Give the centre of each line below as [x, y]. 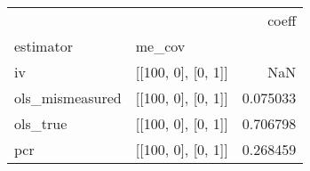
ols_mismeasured [68, 98]
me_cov [160, 46]
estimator [44, 46]
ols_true [41, 123]
